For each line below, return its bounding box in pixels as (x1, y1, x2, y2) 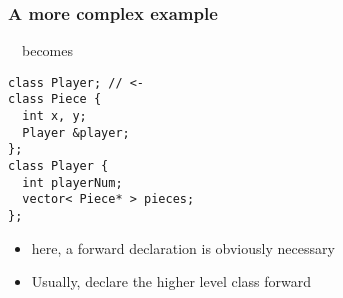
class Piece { (8, 92, 102, 107)
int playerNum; (22, 175, 123, 190)
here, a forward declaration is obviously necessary (31, 237, 335, 258)
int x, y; (22, 109, 87, 124)
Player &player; (22, 125, 130, 140)
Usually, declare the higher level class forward (31, 271, 312, 292)
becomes (21, 40, 74, 61)
